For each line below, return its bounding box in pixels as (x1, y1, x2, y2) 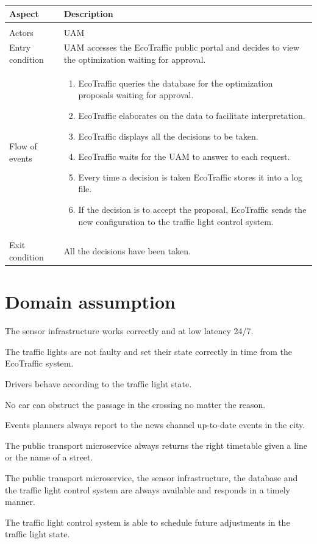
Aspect (9, 7, 39, 20)
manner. (5, 495, 35, 508)
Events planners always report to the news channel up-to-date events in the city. (5, 418, 305, 431)
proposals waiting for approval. (78, 88, 194, 101)
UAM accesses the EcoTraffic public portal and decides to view (63, 41, 299, 54)
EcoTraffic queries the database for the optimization (78, 76, 273, 89)
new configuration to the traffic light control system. (78, 215, 274, 227)
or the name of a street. (5, 451, 93, 463)
